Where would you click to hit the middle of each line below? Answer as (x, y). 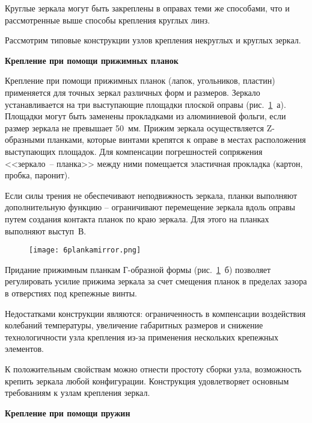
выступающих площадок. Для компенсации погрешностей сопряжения (134, 151)
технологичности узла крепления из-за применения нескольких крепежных (142, 337)
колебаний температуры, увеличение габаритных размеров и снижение (134, 325)
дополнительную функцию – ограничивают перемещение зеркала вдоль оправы (150, 207)
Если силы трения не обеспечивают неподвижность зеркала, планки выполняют (151, 195)
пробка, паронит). (38, 175)
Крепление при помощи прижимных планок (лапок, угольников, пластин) (140, 80)
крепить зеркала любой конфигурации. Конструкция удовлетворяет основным (147, 381)
